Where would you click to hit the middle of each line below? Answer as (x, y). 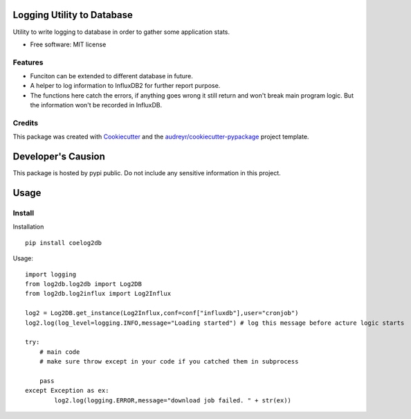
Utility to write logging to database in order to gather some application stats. (121, 32)
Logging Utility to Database (73, 15)
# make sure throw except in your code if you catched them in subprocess (169, 362)
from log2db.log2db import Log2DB (83, 284)
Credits (25, 123)
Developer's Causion (59, 157)
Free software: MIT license (68, 44)
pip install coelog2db (64, 243)
